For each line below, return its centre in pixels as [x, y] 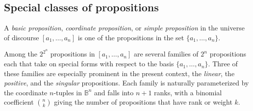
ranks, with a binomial [188, 92]
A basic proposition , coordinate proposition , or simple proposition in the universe [124, 28]
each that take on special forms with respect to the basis [89, 64]
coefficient [19, 102]
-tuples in [68, 92]
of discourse [22, 37]
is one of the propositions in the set [131, 37]
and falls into [114, 92]
